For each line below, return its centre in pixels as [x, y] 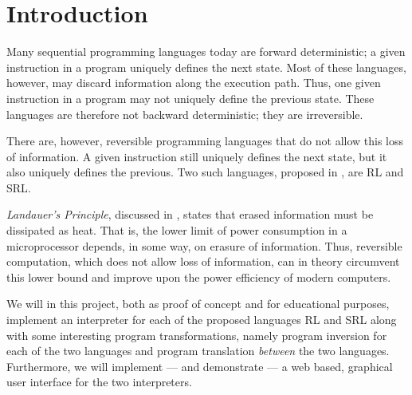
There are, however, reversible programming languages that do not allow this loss [205, 141]
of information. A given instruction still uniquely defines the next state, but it [197, 156]
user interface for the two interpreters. [99, 382]
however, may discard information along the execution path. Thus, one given [194, 83]
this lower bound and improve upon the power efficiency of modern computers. [199, 276]
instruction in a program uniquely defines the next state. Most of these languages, [206, 67]
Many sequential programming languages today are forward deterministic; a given [206, 51]
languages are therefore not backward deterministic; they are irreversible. [185, 114]
